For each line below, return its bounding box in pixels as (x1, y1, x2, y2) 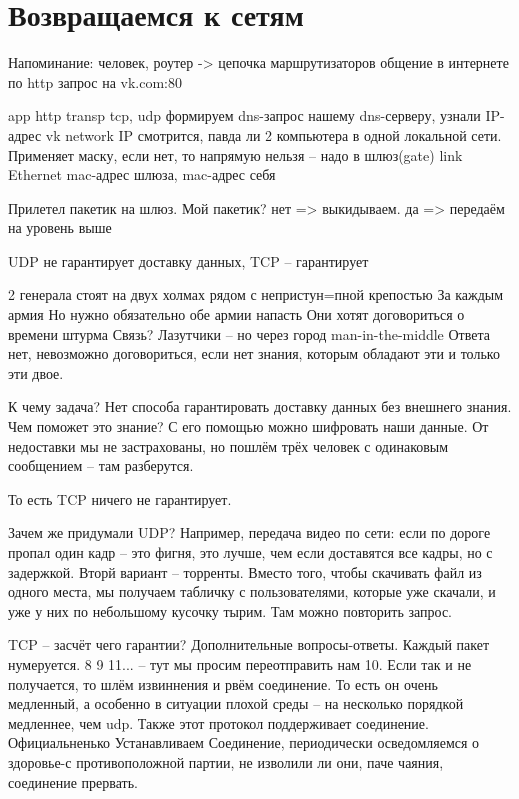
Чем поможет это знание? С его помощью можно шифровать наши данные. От (8, 416, 489, 437)
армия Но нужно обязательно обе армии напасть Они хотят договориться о (8, 304, 465, 325)
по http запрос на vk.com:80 (8, 71, 182, 92)
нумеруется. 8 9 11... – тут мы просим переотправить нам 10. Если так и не (8, 653, 472, 674)
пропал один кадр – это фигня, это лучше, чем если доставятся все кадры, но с (8, 542, 493, 562)
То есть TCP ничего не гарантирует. (8, 488, 232, 509)
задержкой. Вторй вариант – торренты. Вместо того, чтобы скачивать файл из (8, 561, 482, 582)
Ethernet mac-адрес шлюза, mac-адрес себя (8, 164, 276, 185)
